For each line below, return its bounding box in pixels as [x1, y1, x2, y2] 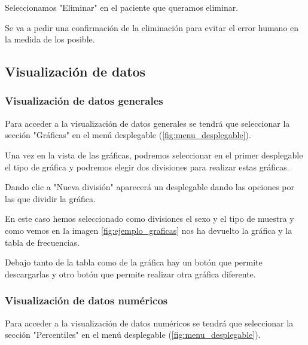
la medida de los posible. [5, 33, 95, 45]
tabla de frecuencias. [5, 236, 80, 248]
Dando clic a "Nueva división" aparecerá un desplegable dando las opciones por [5, 181, 294, 193]
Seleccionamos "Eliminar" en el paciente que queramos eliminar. [5, 1, 239, 13]
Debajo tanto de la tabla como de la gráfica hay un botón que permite [5, 256, 263, 268]
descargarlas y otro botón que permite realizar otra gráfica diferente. [5, 267, 256, 280]
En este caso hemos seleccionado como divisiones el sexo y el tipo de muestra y [5, 212, 294, 225]
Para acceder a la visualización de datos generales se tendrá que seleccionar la [5, 117, 290, 129]
